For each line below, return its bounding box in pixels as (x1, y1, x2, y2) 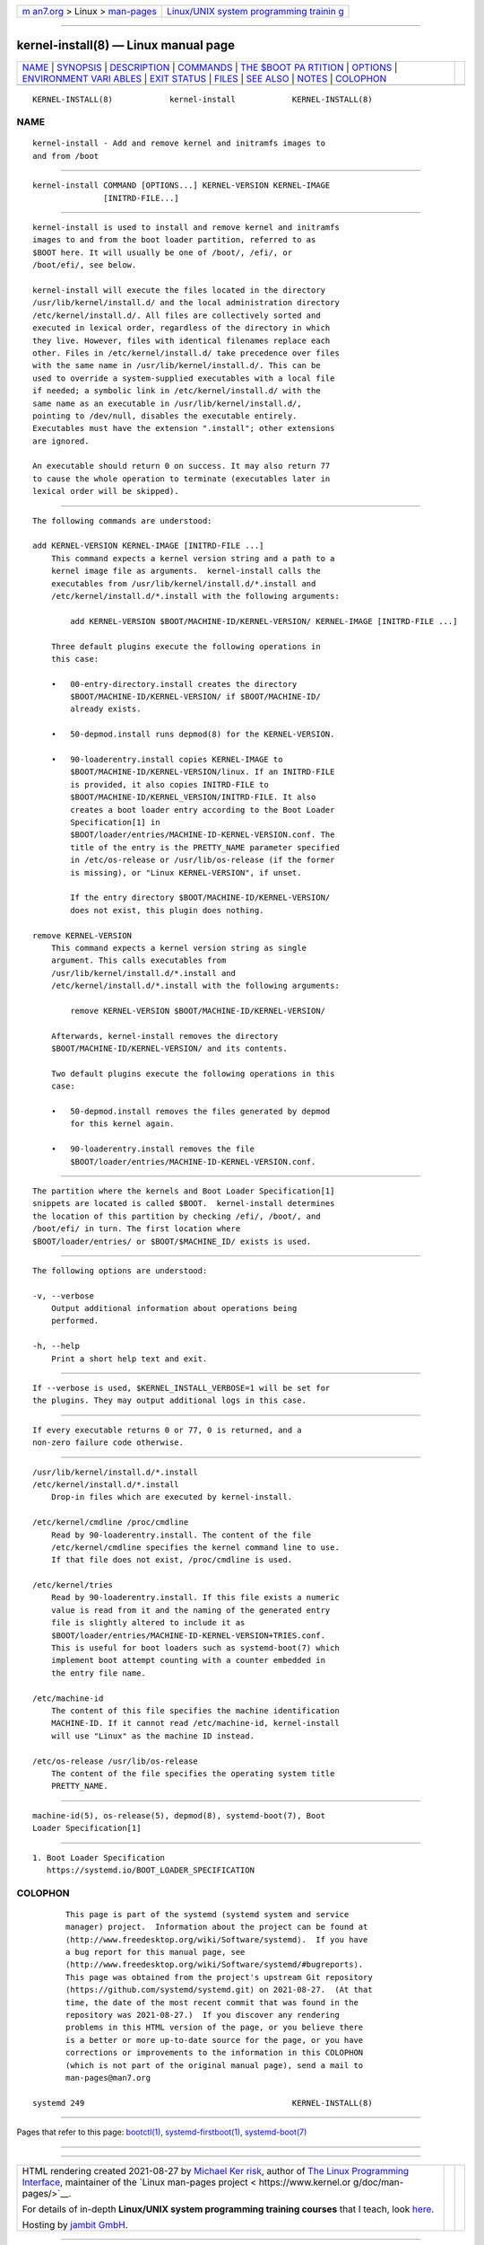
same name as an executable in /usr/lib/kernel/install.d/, (32, 398, 302, 409)
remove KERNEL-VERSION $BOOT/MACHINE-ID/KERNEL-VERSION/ (70, 1006, 326, 1016)
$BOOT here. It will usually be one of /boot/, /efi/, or (32, 247, 293, 258)
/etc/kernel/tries (32, 1580, 114, 1590)
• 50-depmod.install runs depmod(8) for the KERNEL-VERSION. (50, 729, 335, 740)
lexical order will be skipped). (32, 486, 179, 497)
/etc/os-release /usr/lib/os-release (32, 1756, 199, 1766)
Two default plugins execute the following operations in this (50, 1069, 335, 1078)
